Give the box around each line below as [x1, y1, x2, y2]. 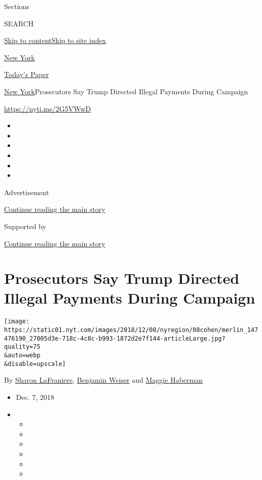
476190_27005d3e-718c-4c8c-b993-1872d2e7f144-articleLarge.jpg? [4, 335, 226, 342]
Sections [4, 1, 29, 11]
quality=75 [4, 343, 41, 351]
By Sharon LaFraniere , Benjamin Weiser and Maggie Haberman [4, 375, 203, 385]
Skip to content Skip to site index [4, 35, 106, 46]
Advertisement [4, 187, 49, 197]
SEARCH [4, 18, 34, 28]
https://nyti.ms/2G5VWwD [4, 103, 91, 114]
